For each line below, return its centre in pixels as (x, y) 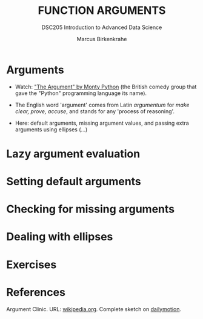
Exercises (32, 265)
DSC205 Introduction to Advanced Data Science (102, 27)
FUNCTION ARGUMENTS (102, 11)
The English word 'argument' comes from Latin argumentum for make (102, 105)
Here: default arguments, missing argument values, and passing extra (102, 123)
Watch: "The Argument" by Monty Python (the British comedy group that (106, 87)
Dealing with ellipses (60, 237)
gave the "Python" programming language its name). (81, 93)
